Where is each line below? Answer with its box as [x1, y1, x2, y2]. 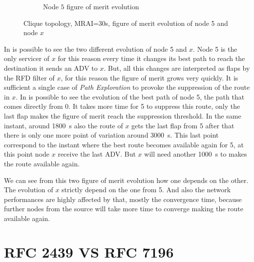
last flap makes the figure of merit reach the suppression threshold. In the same [4, 110, 241, 121]
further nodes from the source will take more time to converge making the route [4, 203, 243, 214]
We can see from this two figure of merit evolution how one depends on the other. [4, 175, 249, 185]
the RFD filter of [4, 72, 55, 82]
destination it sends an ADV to [4, 62, 98, 73]
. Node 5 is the [193, 43, 237, 54]
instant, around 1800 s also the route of [4, 120, 123, 130]
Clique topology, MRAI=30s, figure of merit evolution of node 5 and [23, 18, 228, 28]
